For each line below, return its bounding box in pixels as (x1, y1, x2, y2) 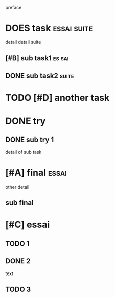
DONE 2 (5, 257, 31, 265)
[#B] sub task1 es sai (5, 54, 69, 63)
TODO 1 (5, 239, 30, 248)
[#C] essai (5, 219, 50, 231)
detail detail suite (5, 39, 41, 45)
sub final (5, 199, 34, 208)
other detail (5, 184, 30, 190)
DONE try (5, 115, 46, 127)
